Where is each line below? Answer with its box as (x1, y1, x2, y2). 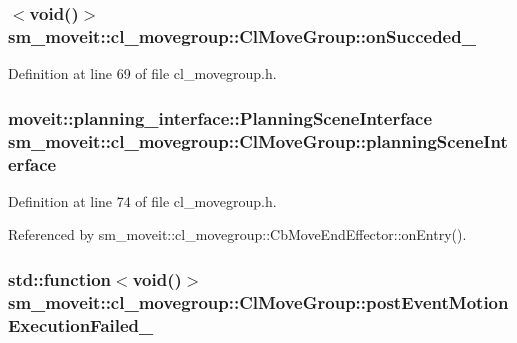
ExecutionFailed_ (8, 312, 154, 337)
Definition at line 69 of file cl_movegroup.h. (8, 63, 277, 84)
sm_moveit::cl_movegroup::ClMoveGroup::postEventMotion (8, 289, 509, 314)
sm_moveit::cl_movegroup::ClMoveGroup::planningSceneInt (8, 128, 508, 153)
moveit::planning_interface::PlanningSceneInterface (8, 105, 433, 130)
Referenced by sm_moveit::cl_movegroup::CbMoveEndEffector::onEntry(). (8, 224, 467, 245)
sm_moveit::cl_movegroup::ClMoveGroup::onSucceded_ (8, 23, 476, 48)
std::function (8, 266, 112, 291)
